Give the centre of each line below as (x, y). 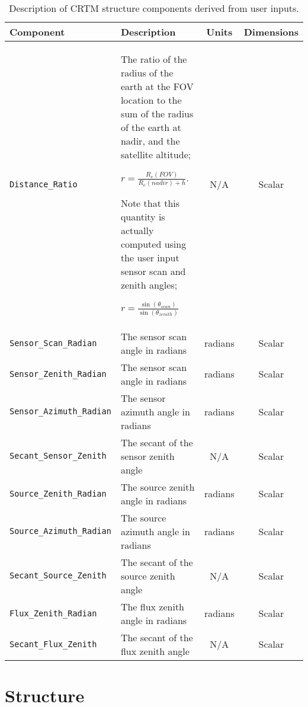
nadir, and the (150, 141)
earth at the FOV (157, 86)
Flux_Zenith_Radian (53, 613)
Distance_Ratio (44, 184)
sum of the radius (157, 113)
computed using (153, 244)
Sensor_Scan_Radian (53, 343)
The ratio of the (154, 59)
